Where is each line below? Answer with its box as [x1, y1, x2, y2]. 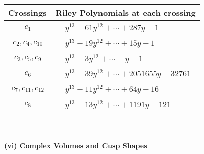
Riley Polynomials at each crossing [55, 7, 196, 18]
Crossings [8, 7, 47, 18]
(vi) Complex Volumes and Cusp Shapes [4, 140, 147, 151]
